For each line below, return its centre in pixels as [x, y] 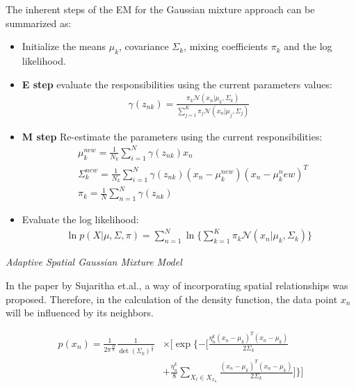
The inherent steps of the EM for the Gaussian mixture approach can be [160, 9]
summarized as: [39, 23]
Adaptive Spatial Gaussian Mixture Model [94, 262]
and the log [308, 46]
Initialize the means [64, 46]
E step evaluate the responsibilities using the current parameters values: [177, 84]
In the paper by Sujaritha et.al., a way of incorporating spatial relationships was [177, 285]
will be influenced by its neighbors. [80, 313]
